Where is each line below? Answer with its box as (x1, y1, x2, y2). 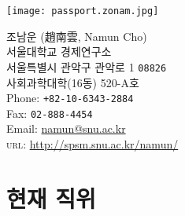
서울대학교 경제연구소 (6, 43, 112, 60)
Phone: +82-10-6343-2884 (6, 90, 134, 106)
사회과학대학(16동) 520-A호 (6, 74, 139, 90)
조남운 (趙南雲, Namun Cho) (6, 27, 147, 44)
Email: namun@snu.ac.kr (6, 120, 126, 137)
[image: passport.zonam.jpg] (6, 5, 159, 16)
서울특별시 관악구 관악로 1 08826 (6, 58, 167, 75)
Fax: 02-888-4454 (6, 104, 93, 121)
